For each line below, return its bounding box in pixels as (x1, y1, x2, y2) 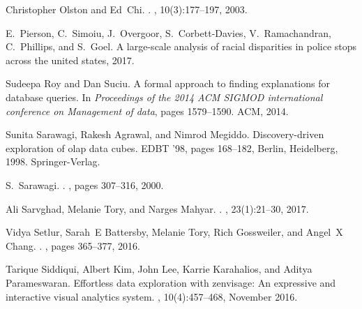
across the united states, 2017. (6, 52, 135, 67)
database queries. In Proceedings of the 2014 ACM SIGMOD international (6, 89, 323, 104)
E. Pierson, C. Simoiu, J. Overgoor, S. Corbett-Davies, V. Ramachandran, (6, 25, 331, 40)
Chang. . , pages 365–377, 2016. (6, 238, 140, 253)
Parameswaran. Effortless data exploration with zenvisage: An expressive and (6, 275, 336, 289)
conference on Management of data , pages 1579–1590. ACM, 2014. (6, 103, 289, 118)
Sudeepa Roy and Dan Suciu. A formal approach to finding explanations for (6, 76, 330, 91)
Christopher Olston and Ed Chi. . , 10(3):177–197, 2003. (6, 2, 248, 16)
